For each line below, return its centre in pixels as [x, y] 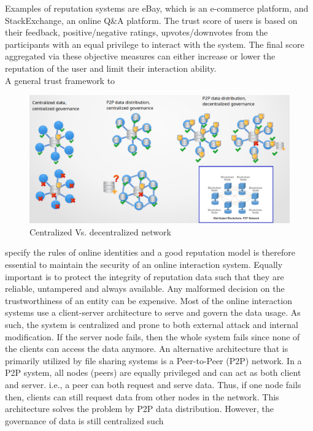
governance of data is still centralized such [84, 420]
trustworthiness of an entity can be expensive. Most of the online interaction [149, 300]
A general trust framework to [60, 80]
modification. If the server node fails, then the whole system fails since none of [153, 336]
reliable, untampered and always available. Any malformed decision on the [145, 288]
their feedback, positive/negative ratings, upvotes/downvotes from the [137, 32]
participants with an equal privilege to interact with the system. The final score [155, 44]
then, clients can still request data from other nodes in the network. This [142, 396]
